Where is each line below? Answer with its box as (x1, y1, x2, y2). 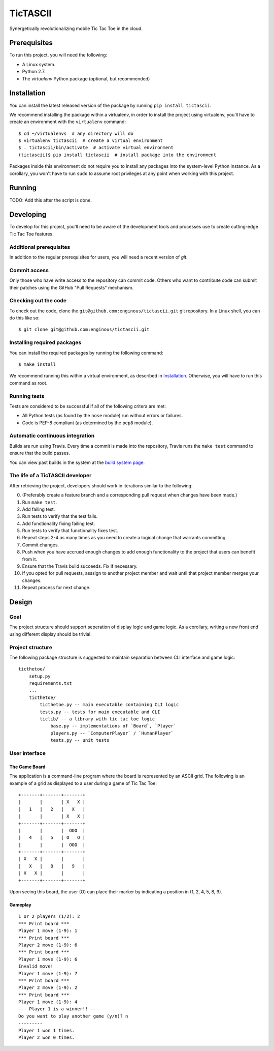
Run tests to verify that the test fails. (22, 513, 98, 519)
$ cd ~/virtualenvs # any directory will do (18, 130, 134, 136)
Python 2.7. (22, 69, 46, 75)
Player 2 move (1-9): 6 (18, 942, 78, 948)
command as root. (9, 379, 48, 386)
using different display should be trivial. (9, 631, 92, 637)
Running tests (9, 392, 45, 399)
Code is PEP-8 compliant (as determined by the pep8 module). (22, 420, 153, 426)
